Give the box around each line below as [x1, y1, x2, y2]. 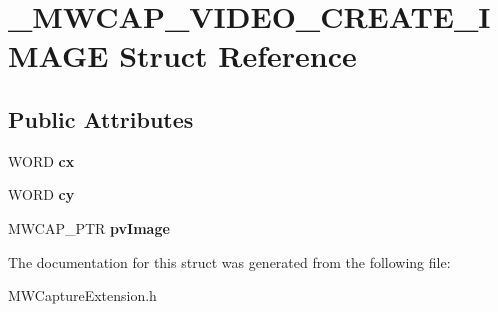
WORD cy [8, 184, 75, 205]
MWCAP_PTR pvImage [8, 217, 170, 238]
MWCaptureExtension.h [8, 285, 157, 306]
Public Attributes [8, 103, 194, 134]
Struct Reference [119, 35, 357, 76]
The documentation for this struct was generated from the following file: [8, 251, 451, 272]
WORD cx [8, 150, 75, 171]
